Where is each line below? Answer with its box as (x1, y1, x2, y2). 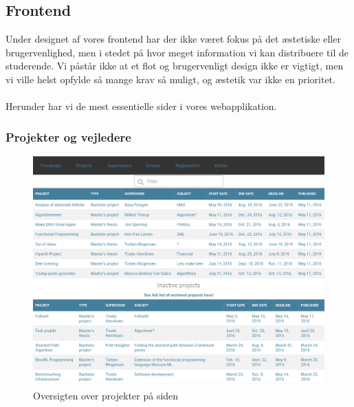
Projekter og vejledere (5, 128, 131, 145)
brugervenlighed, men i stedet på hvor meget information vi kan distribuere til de (5, 45, 349, 59)
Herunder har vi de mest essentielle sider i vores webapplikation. (5, 99, 277, 113)
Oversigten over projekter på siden (33, 388, 179, 402)
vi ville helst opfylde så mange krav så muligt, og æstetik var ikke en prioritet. (5, 71, 335, 86)
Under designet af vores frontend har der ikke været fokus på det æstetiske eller (5, 32, 341, 46)
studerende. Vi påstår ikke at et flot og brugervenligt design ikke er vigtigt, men (5, 58, 344, 73)
